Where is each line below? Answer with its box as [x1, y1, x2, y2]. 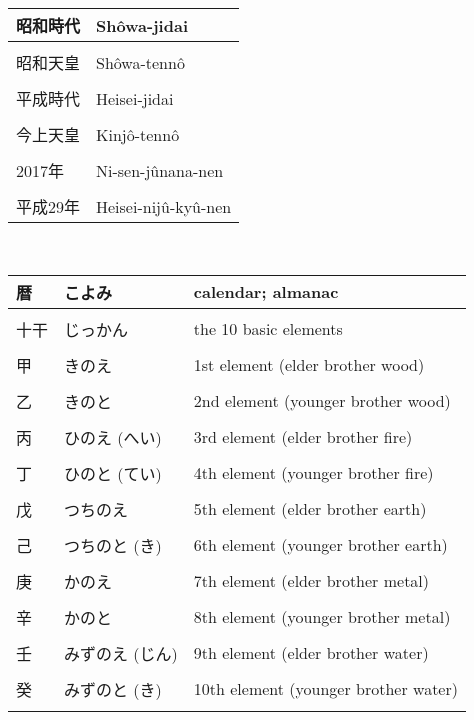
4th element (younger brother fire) [193, 461, 434, 485]
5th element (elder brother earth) [193, 497, 427, 521]
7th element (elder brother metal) [193, 569, 430, 593]
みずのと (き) [64, 677, 162, 701]
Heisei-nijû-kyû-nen [96, 194, 232, 218]
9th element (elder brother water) [193, 641, 429, 665]
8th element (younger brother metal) [193, 605, 451, 629]
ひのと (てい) [64, 461, 162, 485]
